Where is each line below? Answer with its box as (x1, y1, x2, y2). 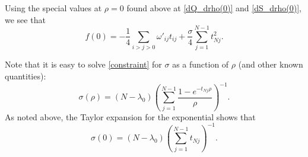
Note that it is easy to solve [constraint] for (5, 58, 162, 71)
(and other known (238, 58, 303, 71)
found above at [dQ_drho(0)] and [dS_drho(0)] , (126, 2, 302, 14)
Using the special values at (5, 2, 102, 14)
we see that (5, 13, 46, 25)
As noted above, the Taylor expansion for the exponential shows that (5, 110, 256, 123)
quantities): (5, 69, 46, 82)
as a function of (172, 58, 229, 71)
